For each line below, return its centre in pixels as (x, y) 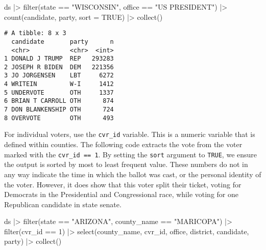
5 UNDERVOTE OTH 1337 (59, 92)
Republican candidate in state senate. (63, 204)
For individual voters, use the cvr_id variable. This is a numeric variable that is (130, 134)
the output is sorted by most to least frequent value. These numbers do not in (126, 164)
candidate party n (63, 41)
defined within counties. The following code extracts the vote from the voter (123, 144)
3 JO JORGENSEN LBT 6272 (59, 76)
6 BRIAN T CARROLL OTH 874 (59, 101)
